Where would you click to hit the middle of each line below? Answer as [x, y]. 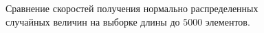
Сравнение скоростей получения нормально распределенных [132, 8]
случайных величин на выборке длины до [93, 21]
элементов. [228, 21]
